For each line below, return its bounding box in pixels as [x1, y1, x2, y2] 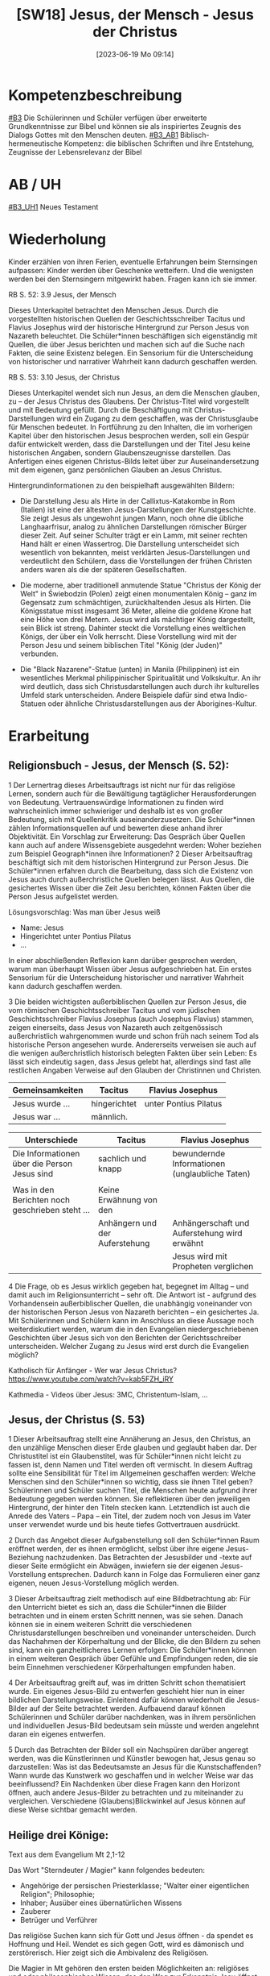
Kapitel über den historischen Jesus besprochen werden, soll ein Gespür [8, 430, 249, 440]
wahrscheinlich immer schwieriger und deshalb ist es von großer [8, 806, 223, 816]
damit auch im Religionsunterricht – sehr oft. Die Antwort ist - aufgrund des [8, 1289, 257, 1299]
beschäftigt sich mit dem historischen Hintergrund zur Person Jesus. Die [8, 857, 249, 867]
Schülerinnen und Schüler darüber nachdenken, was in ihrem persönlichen [8, 1712, 256, 1722]
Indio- [227, 690, 248, 699]
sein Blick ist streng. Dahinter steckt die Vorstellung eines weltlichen [19, 623, 247, 633]
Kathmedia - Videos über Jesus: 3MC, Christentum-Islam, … [8, 1389, 208, 1399]
